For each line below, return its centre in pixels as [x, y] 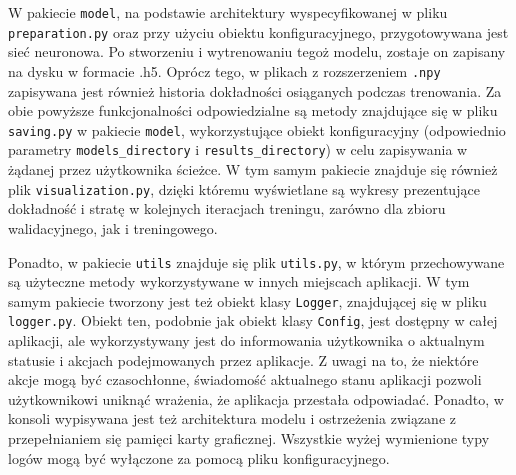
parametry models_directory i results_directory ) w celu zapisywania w [238, 149]
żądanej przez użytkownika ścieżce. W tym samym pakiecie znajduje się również [253, 169]
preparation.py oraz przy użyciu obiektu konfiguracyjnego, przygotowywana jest [258, 31]
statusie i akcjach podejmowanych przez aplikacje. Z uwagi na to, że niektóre [243, 359]
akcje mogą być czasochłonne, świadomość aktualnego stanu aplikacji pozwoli [245, 379]
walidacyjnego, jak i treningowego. [113, 227]
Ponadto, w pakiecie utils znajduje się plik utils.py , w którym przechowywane [256, 261]
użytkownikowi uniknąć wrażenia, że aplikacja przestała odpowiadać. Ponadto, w [256, 398]
